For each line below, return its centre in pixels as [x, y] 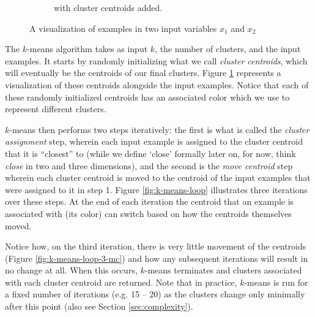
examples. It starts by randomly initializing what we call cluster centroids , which [156, 60]
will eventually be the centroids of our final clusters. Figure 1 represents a [143, 73]
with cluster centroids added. [108, 7]
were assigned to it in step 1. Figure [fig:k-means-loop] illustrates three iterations [156, 189]
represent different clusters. [56, 109]
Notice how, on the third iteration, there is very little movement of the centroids [156, 246]
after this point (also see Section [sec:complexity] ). [99, 306]
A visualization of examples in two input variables [123, 28]
